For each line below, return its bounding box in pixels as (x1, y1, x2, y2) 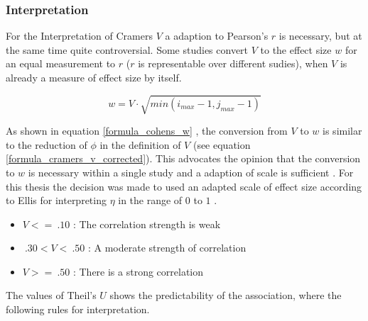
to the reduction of (6, 137, 87, 152)
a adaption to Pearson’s (165, 28, 269, 43)
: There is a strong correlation (72, 264, 204, 278)
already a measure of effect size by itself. (6, 70, 182, 84)
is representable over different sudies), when (138, 56, 328, 71)
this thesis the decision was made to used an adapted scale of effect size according (6, 179, 362, 193)
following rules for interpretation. (6, 302, 150, 317)
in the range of (118, 193, 183, 208)
